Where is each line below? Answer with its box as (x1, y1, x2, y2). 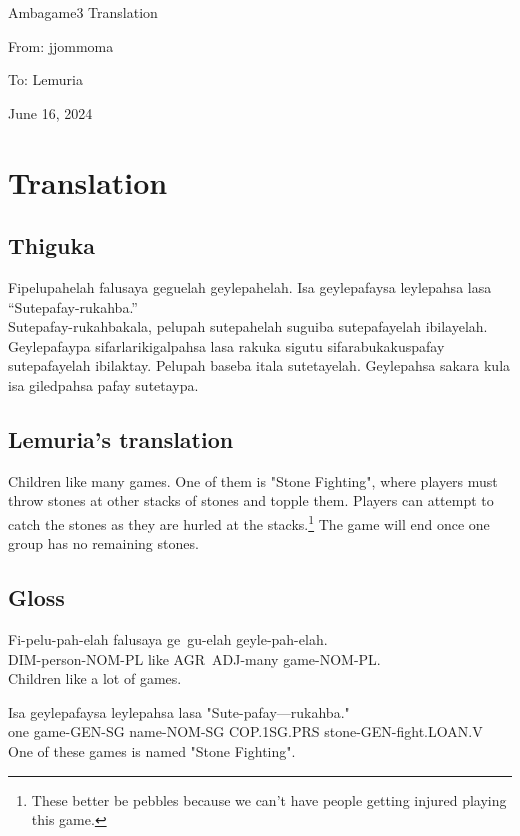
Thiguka (8, 230, 95, 261)
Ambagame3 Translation (8, 2, 158, 22)
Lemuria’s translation (8, 423, 234, 454)
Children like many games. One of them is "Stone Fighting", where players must (8, 470, 498, 491)
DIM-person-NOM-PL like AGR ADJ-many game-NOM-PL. (8, 648, 381, 669)
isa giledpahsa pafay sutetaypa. (8, 374, 199, 395)
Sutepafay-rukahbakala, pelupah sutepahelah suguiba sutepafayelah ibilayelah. (8, 316, 488, 337)
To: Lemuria (8, 69, 83, 90)
